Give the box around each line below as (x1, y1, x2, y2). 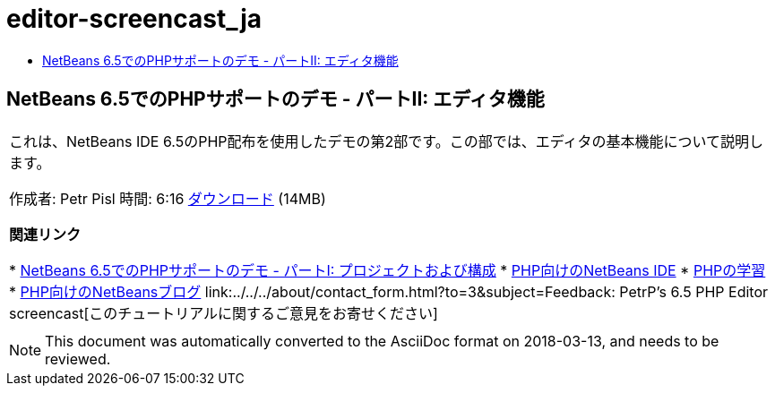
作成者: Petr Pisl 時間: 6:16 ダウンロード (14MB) (9, 189, 326, 208)
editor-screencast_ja (6, 4, 263, 34)
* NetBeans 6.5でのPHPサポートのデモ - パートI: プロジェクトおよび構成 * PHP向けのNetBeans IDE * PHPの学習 (9, 261, 766, 279)
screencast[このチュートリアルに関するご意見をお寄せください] (9, 303, 438, 322)
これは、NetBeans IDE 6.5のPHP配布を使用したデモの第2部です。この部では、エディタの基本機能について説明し (9, 132, 764, 150)
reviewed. (45, 349, 111, 368)
